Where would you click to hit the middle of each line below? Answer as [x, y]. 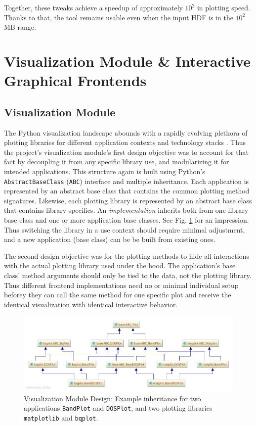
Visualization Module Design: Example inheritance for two [112, 398]
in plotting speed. [224, 7]
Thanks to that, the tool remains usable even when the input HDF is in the [119, 17]
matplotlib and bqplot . [61, 417]
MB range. [20, 27]
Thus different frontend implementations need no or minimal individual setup [121, 285]
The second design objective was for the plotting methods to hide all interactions [127, 256]
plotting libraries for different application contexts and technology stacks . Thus [125, 142]
